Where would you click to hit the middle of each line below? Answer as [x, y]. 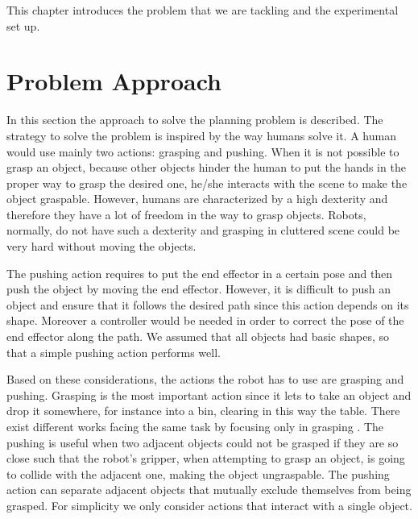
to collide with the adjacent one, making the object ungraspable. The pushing [198, 473]
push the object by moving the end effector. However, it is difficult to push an [199, 289]
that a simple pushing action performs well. [114, 352]
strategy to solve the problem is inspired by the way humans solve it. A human [201, 135]
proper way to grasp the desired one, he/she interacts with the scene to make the [207, 183]
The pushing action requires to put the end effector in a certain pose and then [200, 273]
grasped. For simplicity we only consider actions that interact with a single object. [209, 505]
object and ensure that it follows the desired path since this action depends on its [208, 304]
